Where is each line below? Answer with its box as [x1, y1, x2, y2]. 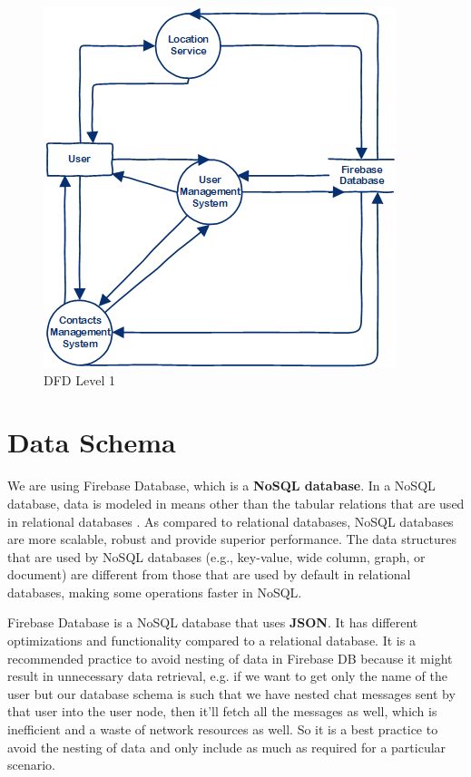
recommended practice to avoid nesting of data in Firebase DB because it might [7, 648, 453, 667]
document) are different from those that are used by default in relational [7, 565, 411, 584]
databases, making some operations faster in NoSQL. [7, 582, 302, 601]
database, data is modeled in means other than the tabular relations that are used [7, 493, 465, 512]
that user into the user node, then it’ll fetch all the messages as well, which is [7, 702, 437, 721]
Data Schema [7, 423, 176, 461]
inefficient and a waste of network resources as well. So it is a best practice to [7, 720, 438, 739]
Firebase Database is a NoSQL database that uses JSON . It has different [7, 613, 418, 632]
